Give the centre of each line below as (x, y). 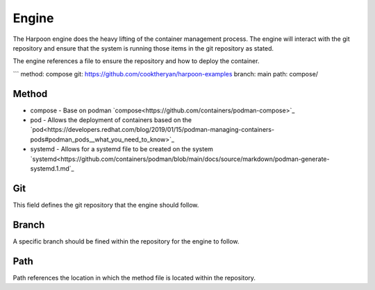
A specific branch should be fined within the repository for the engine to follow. (126, 241)
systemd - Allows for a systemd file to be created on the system (122, 149)
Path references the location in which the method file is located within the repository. (134, 278)
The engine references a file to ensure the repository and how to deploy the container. (136, 61)
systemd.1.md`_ (52, 168)
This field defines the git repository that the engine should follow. (106, 205)
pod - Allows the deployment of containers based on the (111, 120)
